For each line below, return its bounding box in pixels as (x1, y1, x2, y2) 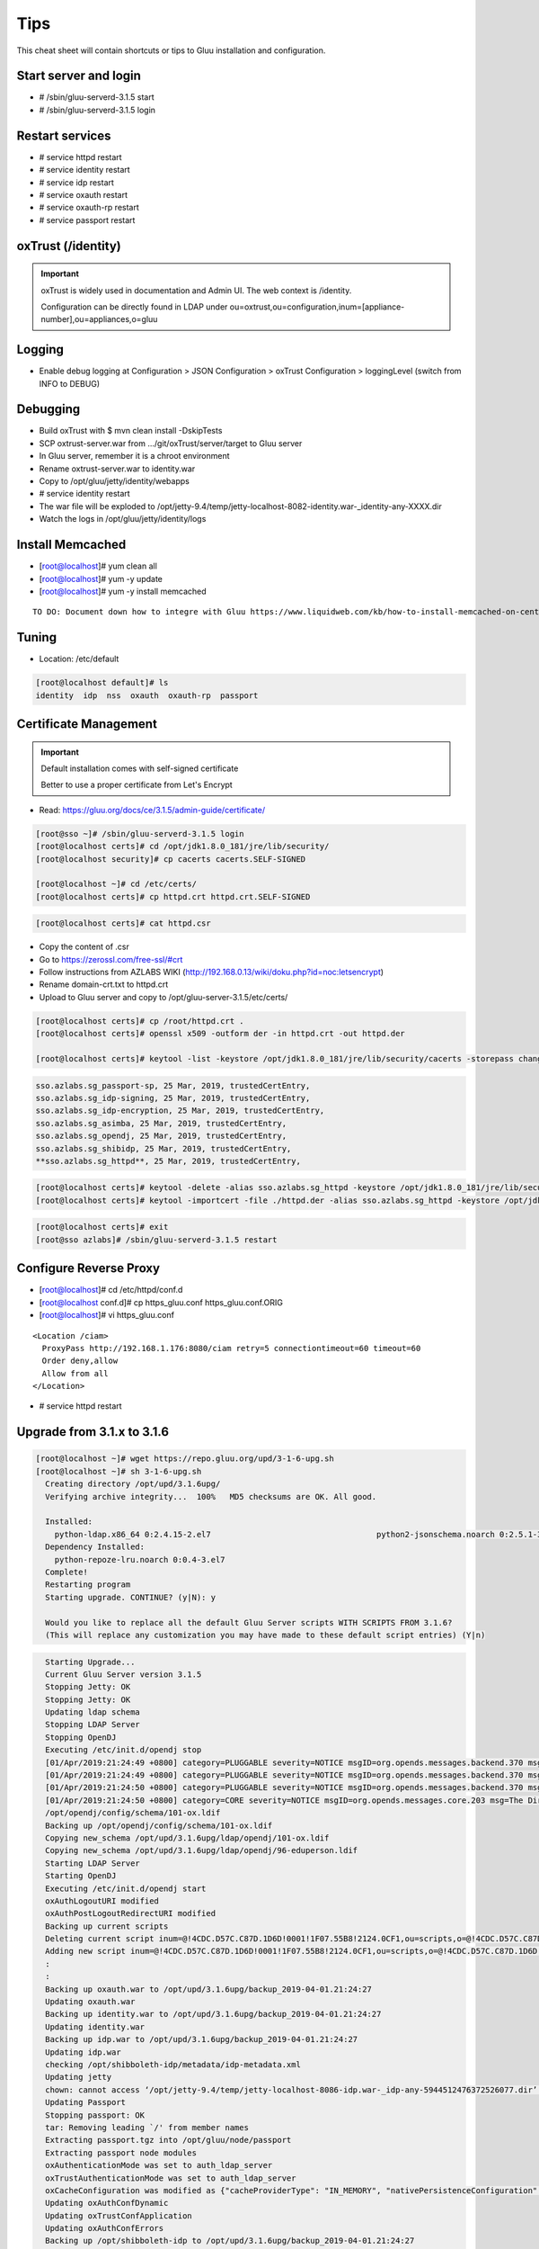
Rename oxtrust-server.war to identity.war (39, 463, 196, 474)
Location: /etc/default (39, 653, 119, 665)
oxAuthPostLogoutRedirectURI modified (45, 1908, 216, 1919)
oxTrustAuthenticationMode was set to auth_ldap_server (45, 2173, 296, 2183)
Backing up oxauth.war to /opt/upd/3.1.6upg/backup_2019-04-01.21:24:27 (45, 1984, 373, 1994)
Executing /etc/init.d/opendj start (45, 1883, 207, 1894)
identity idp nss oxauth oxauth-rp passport (35, 690, 259, 701)
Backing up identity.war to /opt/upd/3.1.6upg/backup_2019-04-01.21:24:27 (45, 2009, 382, 2020)
